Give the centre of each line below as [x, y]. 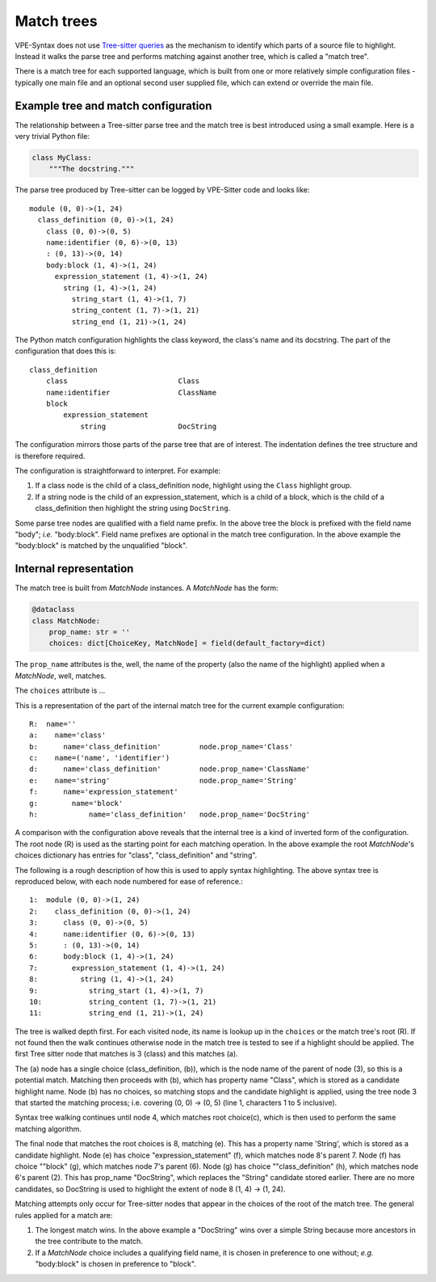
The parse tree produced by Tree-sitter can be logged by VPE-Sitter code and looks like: [162, 190]
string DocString [149, 426]
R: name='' [53, 724]
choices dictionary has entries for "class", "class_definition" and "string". [136, 855]
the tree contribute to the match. [89, 1242]
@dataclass [53, 609]
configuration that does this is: [65, 351]
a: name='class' [68, 735]
